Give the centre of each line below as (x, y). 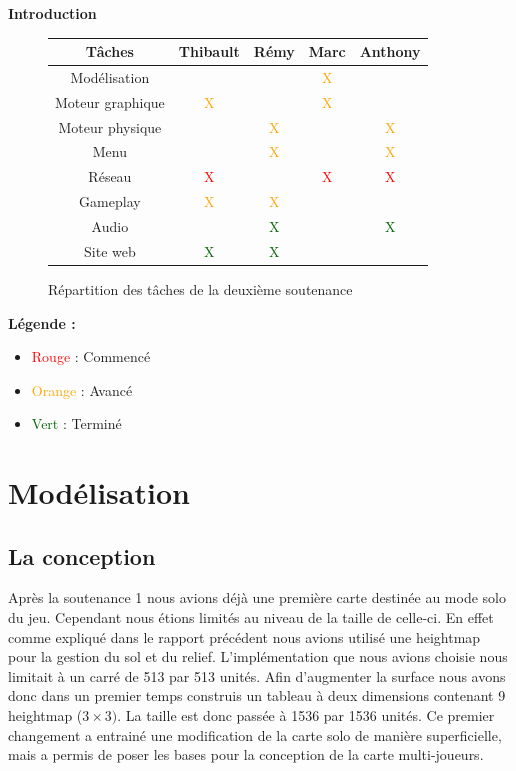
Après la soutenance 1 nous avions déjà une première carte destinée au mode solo (257, 597)
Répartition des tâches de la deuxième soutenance (200, 288)
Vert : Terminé (76, 423)
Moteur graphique (110, 101)
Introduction (52, 13)
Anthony (390, 51)
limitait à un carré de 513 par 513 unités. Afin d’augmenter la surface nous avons (257, 675)
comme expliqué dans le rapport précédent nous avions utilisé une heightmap (244, 636)
